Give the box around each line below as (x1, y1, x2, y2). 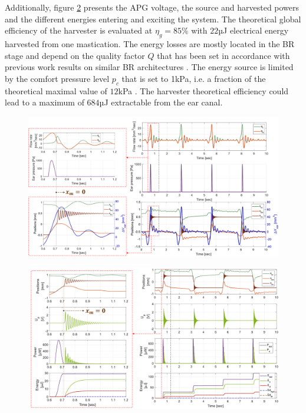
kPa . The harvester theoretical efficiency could (118, 84, 289, 97)
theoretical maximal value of (5, 84, 107, 97)
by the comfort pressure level (5, 72, 110, 84)
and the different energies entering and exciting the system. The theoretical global (5, 12, 301, 25)
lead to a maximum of (5, 96, 84, 108)
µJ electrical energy (218, 24, 289, 37)
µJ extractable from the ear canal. (99, 96, 223, 108)
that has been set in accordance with (157, 49, 290, 61)
